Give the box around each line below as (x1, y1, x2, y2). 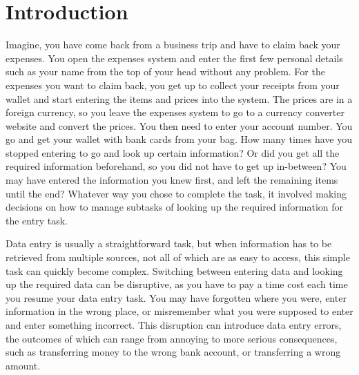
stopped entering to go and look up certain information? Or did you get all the (6, 145, 340, 160)
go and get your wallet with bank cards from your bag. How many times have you (6, 132, 352, 146)
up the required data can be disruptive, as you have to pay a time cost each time (6, 277, 348, 291)
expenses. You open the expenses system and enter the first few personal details (6, 50, 343, 65)
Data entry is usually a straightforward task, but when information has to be (6, 236, 332, 251)
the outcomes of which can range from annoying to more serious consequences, (6, 331, 338, 345)
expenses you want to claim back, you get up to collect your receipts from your (6, 77, 340, 92)
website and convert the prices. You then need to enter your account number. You (6, 118, 353, 133)
